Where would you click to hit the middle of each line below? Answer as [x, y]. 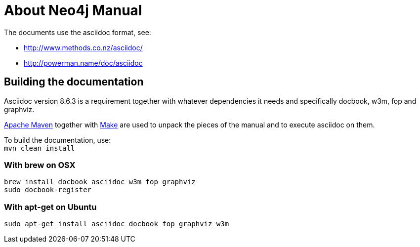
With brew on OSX [40, 165]
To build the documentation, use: [58, 140]
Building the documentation [74, 82]
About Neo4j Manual [73, 10]
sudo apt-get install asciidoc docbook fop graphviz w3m [117, 224]
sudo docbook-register [48, 190]
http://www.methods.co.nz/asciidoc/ [83, 47]
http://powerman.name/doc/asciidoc [83, 63]
